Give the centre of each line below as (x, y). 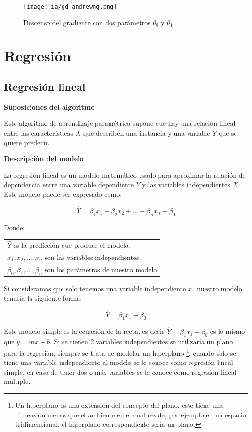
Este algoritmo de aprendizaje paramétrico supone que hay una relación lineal (120, 123)
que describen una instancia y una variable (147, 133)
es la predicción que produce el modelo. (72, 245)
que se (228, 133)
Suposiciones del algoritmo (49, 107)
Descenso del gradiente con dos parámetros (87, 22)
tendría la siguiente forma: (43, 298)
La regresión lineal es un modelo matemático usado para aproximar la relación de (125, 175)
